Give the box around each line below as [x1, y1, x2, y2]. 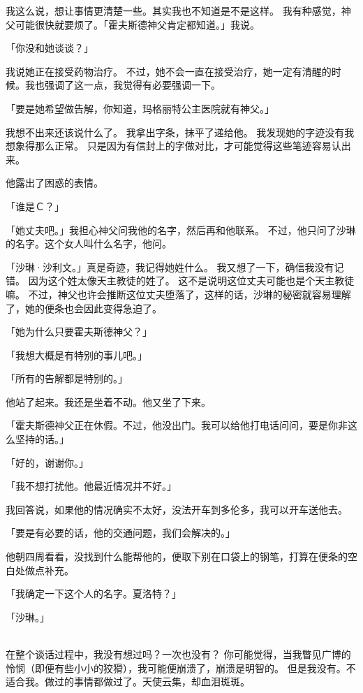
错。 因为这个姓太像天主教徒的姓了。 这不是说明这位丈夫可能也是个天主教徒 [6, 273, 355, 288]
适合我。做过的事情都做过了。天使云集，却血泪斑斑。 [6, 674, 250, 689]
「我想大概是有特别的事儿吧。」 [6, 347, 147, 362]
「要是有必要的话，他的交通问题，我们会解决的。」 [6, 525, 235, 540]
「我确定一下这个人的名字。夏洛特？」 [6, 586, 181, 601]
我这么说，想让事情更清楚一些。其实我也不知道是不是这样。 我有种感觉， [6, 3, 341, 17]
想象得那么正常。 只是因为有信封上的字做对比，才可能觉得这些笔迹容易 [6, 138, 332, 153]
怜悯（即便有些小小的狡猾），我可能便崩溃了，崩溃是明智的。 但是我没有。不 [6, 660, 356, 675]
